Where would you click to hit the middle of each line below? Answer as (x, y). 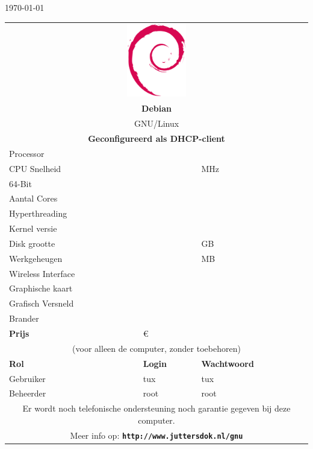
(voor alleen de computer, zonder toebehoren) (156, 348)
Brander (24, 318)
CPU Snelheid (35, 168)
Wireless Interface (42, 273)
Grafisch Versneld (42, 303)
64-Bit (20, 183)
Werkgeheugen (36, 258)
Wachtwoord (228, 363)
